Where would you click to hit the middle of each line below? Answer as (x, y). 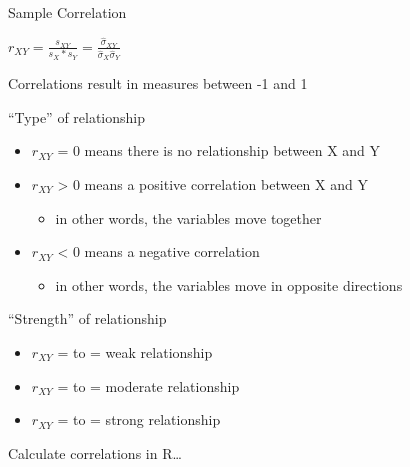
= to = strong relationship (139, 419)
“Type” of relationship (77, 116)
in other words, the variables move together (188, 217)
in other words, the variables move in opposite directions (229, 284)
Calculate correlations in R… (95, 452)
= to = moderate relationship (148, 385)
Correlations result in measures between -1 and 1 (158, 83)
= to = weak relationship (135, 351)
